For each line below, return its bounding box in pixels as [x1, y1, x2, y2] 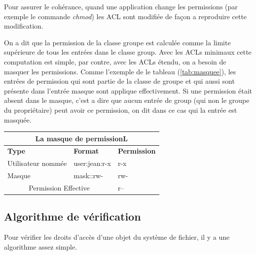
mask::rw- [73, 170, 103, 181]
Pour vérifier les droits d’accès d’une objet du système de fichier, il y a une [4, 232, 230, 242]
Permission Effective [29, 183, 90, 192]
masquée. [4, 114, 32, 125]
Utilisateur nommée [7, 158, 67, 168]
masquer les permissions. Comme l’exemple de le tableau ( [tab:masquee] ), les [4, 66, 236, 76]
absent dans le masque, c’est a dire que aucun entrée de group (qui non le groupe [4, 95, 250, 105]
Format [73, 146, 99, 156]
